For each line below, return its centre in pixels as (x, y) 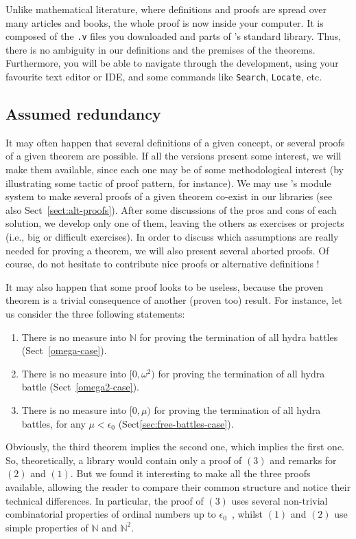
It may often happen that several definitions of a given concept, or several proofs (175, 142)
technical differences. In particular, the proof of (105, 500)
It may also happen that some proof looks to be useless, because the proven (164, 286)
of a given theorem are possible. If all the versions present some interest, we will (174, 156)
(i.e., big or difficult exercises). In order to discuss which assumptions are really (172, 237)
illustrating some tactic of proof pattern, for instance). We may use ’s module (168, 183)
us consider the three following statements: (95, 314)
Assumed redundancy (83, 114)
